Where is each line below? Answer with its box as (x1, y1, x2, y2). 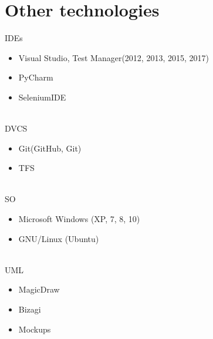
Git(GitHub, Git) (18, 142, 82, 154)
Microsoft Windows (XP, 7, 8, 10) (18, 213, 140, 225)
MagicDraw (18, 283, 60, 296)
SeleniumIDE (18, 90, 66, 103)
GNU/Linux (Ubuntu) (18, 232, 99, 244)
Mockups (18, 323, 51, 335)
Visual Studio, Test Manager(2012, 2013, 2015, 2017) (18, 51, 209, 63)
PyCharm (18, 71, 53, 83)
